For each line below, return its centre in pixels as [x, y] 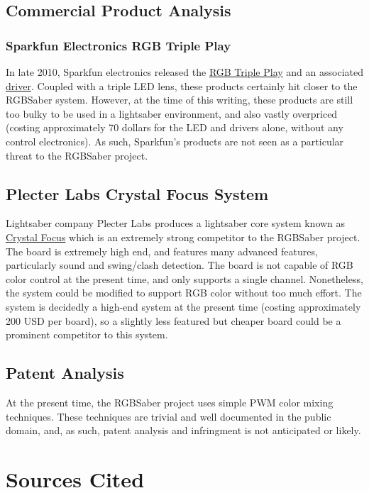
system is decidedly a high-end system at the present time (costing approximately [183, 306]
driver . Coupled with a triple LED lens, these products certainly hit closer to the [182, 85]
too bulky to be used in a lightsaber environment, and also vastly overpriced [172, 113]
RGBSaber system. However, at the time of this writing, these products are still [180, 100]
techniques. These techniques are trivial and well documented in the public [169, 416]
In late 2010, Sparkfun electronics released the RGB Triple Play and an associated [184, 72]
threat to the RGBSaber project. [77, 155]
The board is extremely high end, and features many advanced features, [162, 251]
